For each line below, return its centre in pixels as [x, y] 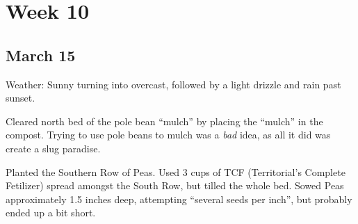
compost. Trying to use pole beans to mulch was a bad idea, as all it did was [168, 135]
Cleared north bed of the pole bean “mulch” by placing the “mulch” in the [164, 121]
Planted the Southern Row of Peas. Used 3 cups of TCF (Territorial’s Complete [176, 171]
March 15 [41, 55]
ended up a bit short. [51, 213]
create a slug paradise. [53, 148]
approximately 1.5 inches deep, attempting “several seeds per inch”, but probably [179, 199]
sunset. [21, 98]
